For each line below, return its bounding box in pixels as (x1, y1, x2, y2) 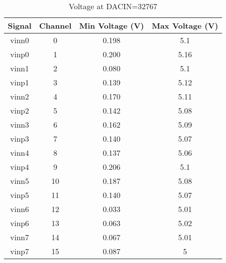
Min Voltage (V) (79, 20, 144, 31)
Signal (8, 20, 32, 31)
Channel (39, 20, 72, 31)
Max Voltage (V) (151, 20, 218, 31)
